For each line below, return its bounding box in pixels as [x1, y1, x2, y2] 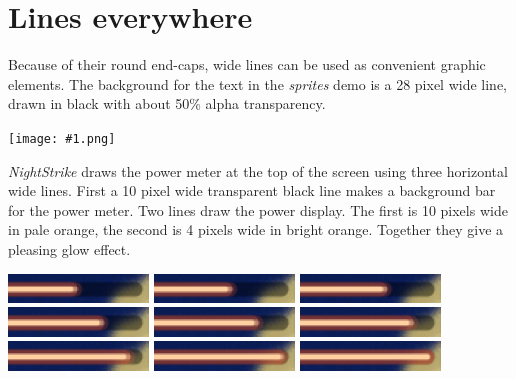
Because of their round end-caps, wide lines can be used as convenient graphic [8, 54, 486, 75]
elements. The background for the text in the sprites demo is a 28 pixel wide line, [8, 73, 507, 94]
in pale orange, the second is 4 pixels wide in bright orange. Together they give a [8, 219, 504, 240]
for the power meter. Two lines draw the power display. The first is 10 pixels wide [8, 199, 508, 220]
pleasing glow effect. [8, 238, 131, 259]
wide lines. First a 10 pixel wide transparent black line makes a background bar [8, 180, 496, 201]
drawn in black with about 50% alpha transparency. [8, 93, 326, 114]
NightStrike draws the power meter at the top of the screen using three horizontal [8, 160, 508, 181]
